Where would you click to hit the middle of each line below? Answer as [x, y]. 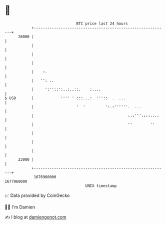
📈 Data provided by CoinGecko [37, 195]
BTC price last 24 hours [102, 24]
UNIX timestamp [101, 186]
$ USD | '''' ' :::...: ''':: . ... [65, 98]
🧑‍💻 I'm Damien [20, 207]
